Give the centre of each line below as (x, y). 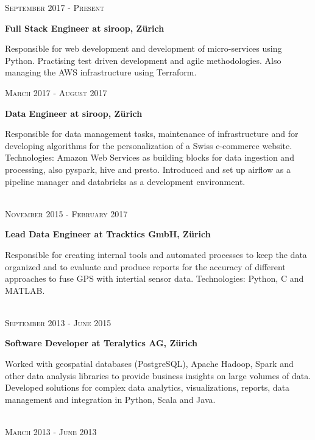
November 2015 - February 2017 (66, 213)
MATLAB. (25, 290)
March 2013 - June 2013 (51, 432)
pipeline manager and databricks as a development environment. (125, 181)
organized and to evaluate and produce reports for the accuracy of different (145, 266)
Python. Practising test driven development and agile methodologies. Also (143, 60)
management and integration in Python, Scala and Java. (110, 399)
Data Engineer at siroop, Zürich (74, 113)
